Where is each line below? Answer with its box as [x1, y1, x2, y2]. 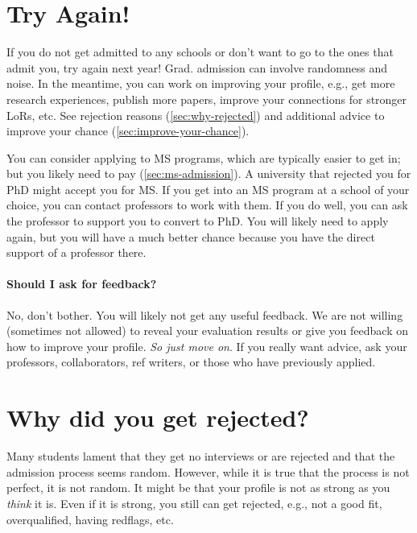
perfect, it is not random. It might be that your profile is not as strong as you [6, 479, 390, 496]
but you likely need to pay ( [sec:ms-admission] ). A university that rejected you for [6, 165, 411, 182]
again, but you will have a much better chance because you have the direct [6, 228, 375, 245]
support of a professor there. [6, 244, 147, 261]
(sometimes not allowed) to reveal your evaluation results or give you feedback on [6, 322, 408, 339]
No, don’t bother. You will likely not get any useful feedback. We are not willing [6, 306, 403, 323]
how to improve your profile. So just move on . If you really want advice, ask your [6, 337, 407, 354]
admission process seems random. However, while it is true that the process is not [6, 463, 410, 480]
